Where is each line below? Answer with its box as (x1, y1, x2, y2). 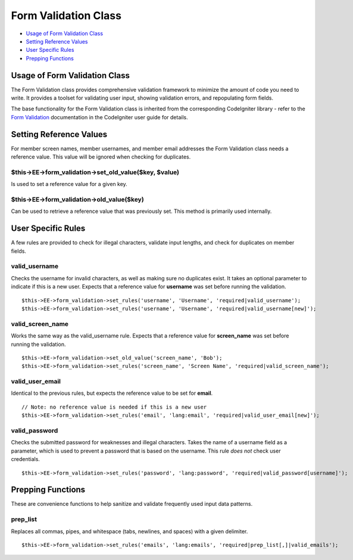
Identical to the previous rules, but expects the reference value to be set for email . (11, 389, 213, 397)
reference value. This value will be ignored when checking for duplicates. (11, 153, 191, 160)
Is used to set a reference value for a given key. (11, 181, 127, 188)
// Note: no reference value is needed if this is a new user (21, 403, 207, 410)
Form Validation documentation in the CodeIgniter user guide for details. (11, 113, 188, 120)
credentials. (11, 456, 40, 463)
